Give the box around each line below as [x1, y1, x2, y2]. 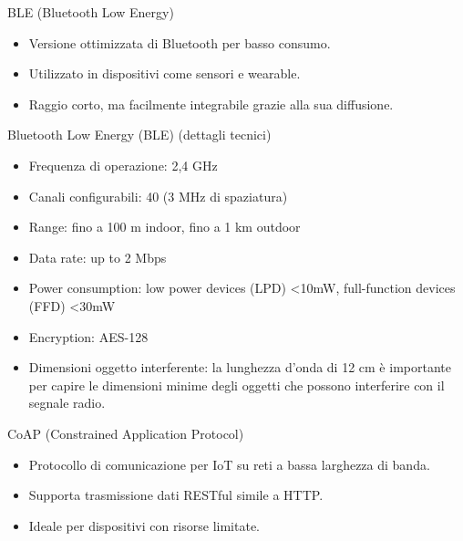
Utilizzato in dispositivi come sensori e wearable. [28, 64, 301, 83]
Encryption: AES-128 [28, 327, 149, 346]
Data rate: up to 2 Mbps [28, 247, 167, 266]
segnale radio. [28, 393, 106, 412]
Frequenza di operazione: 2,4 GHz [28, 155, 218, 174]
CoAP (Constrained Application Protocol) [7, 423, 244, 442]
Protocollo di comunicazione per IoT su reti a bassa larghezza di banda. [28, 454, 430, 473]
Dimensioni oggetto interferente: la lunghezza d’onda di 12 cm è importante [28, 358, 451, 377]
